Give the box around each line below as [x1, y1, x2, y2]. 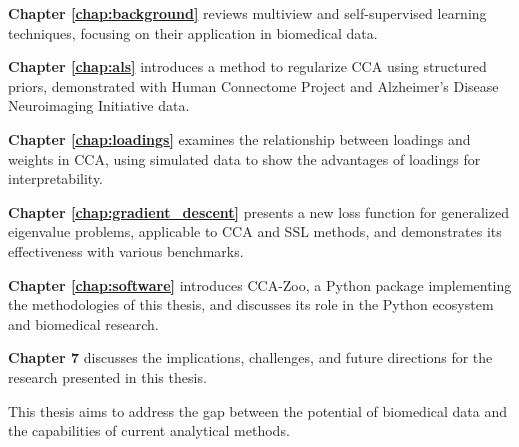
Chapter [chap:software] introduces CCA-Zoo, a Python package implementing [8, 274, 512, 295]
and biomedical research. [8, 313, 159, 334]
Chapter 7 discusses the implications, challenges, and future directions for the [8, 347, 493, 368]
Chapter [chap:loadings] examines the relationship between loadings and [8, 128, 471, 149]
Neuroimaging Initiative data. [8, 95, 190, 116]
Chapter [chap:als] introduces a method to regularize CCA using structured [8, 56, 487, 77]
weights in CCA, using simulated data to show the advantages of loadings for [8, 148, 481, 169]
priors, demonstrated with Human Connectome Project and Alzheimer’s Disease [8, 75, 499, 96]
